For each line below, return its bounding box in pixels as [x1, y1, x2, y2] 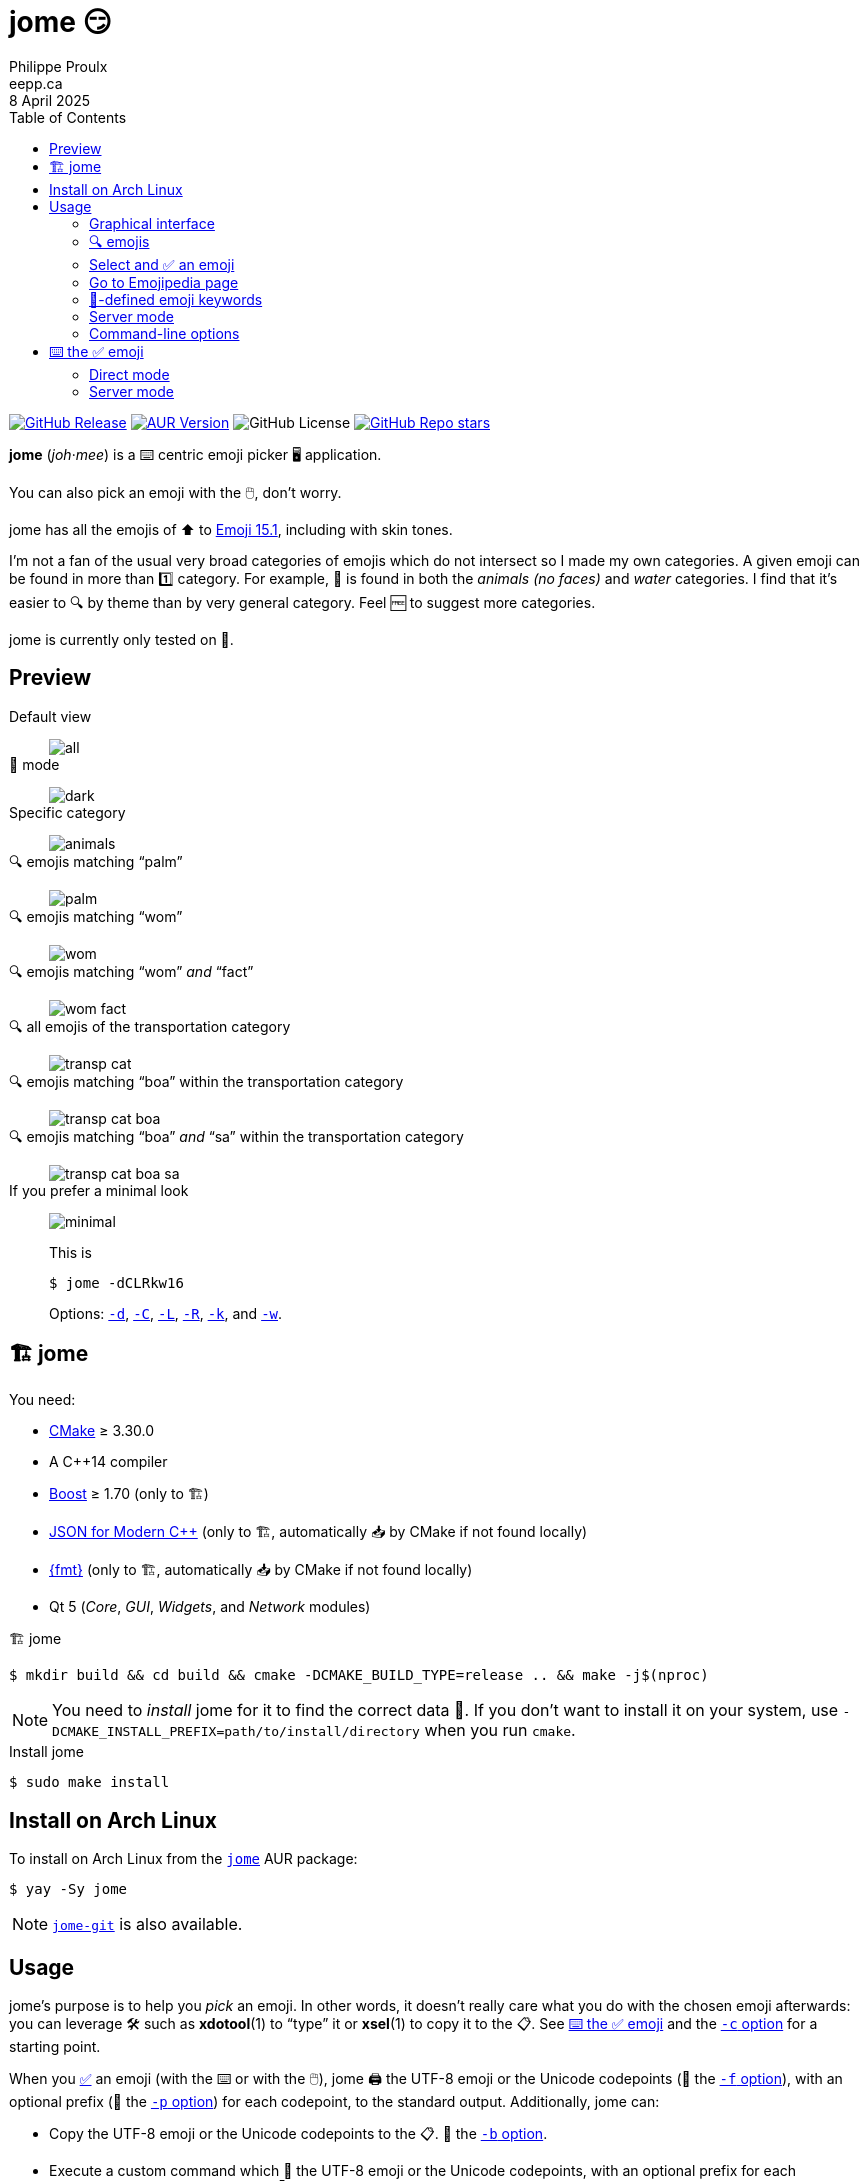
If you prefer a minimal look [9, 1181, 189, 1199]
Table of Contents [9, 108, 127, 126]
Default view [9, 707, 92, 725]
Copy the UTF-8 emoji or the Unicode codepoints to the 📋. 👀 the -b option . [49, 2125, 548, 2143]
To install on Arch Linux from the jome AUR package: [9, 1850, 358, 1868]
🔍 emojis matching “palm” [9, 852, 183, 870]
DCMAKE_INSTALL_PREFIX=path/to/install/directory [52, 1724, 420, 1740]
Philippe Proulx [9, 57, 108, 75]
